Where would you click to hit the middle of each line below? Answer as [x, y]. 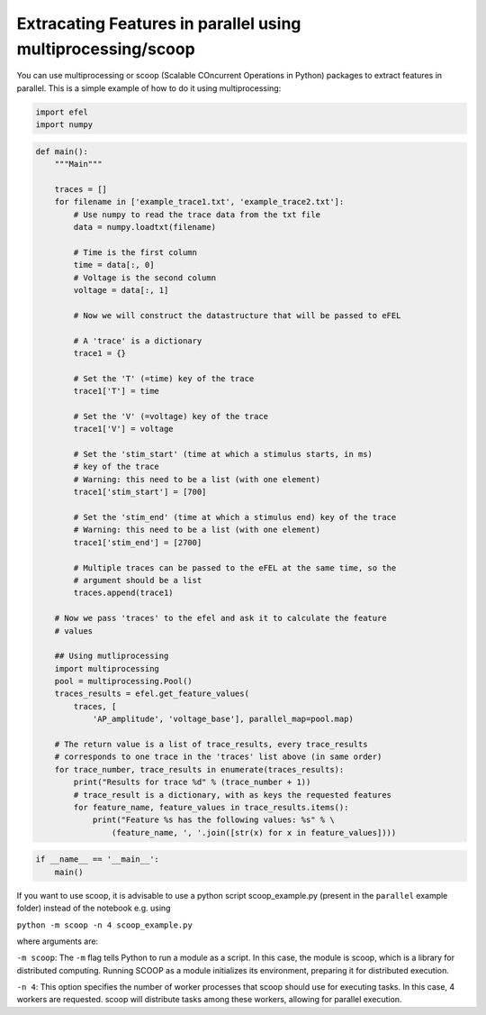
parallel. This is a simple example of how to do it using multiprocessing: [149, 88]
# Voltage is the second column [144, 278]
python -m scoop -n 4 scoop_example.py [104, 925]
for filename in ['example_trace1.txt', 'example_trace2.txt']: [199, 202]
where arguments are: [58, 941]
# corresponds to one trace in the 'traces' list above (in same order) [218, 757]
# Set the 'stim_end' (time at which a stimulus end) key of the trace [235, 517]
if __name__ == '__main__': [97, 860]
